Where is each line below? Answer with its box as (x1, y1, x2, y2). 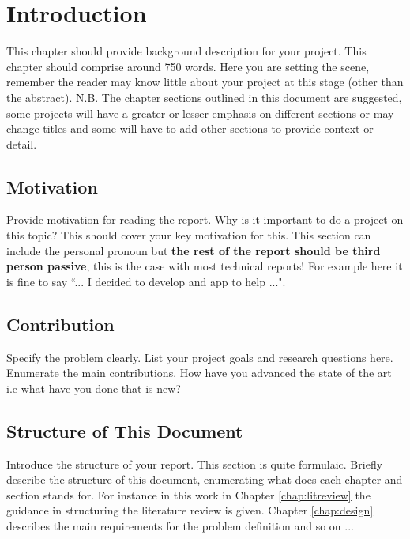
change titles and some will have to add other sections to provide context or (6, 120, 374, 137)
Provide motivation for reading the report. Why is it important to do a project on (6, 211, 404, 228)
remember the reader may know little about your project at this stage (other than (6, 73, 404, 90)
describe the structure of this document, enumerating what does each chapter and (6, 471, 403, 488)
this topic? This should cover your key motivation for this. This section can (6, 227, 371, 243)
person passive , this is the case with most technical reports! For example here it (6, 258, 403, 274)
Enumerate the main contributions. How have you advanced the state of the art (6, 364, 392, 381)
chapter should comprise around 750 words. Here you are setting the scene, (6, 58, 370, 74)
